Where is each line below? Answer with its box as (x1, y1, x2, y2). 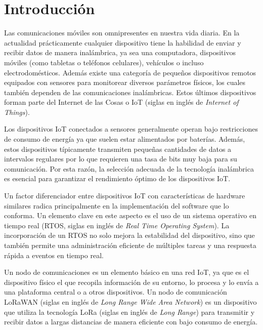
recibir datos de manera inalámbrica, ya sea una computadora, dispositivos (4, 47, 236, 58)
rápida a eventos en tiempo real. (4, 250, 104, 260)
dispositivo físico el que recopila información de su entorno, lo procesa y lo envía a (4, 276, 259, 287)
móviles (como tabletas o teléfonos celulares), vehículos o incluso (4, 57, 204, 67)
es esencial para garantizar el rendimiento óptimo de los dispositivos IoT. (4, 173, 231, 184)
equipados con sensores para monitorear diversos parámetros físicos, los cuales (4, 77, 246, 88)
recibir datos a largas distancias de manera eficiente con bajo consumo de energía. (4, 316, 258, 327)
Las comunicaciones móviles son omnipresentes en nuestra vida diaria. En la (4, 27, 240, 38)
